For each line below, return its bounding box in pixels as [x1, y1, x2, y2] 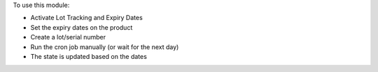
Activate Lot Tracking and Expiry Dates [30, 14, 143, 22]
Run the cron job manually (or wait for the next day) [30, 42, 179, 51]
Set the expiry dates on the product [30, 23, 133, 31]
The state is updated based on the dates [30, 52, 147, 60]
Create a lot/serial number [30, 33, 106, 42]
